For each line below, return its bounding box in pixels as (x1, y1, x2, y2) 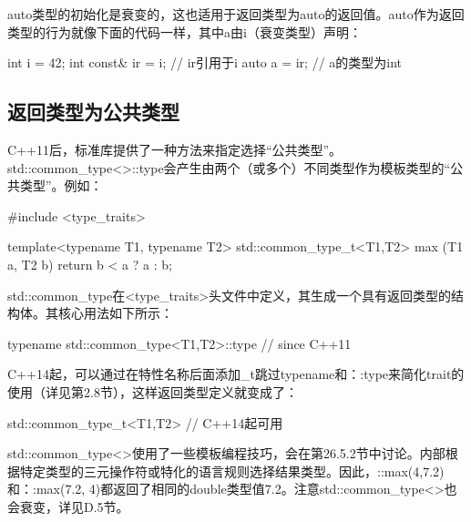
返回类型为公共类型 (7, 97, 179, 126)
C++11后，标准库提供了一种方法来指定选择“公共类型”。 (7, 139, 343, 159)
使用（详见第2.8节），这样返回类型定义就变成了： (7, 382, 298, 401)
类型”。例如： (19, 176, 103, 195)
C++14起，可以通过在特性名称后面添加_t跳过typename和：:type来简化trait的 (7, 364, 465, 384)
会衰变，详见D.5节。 (7, 496, 129, 516)
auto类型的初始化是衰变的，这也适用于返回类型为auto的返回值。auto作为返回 (7, 5, 465, 23)
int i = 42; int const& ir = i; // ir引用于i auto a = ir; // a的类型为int (7, 53, 403, 72)
